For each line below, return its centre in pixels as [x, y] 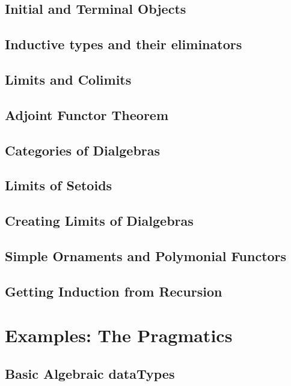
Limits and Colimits [68, 79]
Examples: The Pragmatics [119, 335]
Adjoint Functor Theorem [87, 114]
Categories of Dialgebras [83, 150]
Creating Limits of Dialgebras [99, 221]
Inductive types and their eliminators [124, 44]
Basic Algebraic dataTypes [90, 373]
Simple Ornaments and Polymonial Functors [146, 255]
